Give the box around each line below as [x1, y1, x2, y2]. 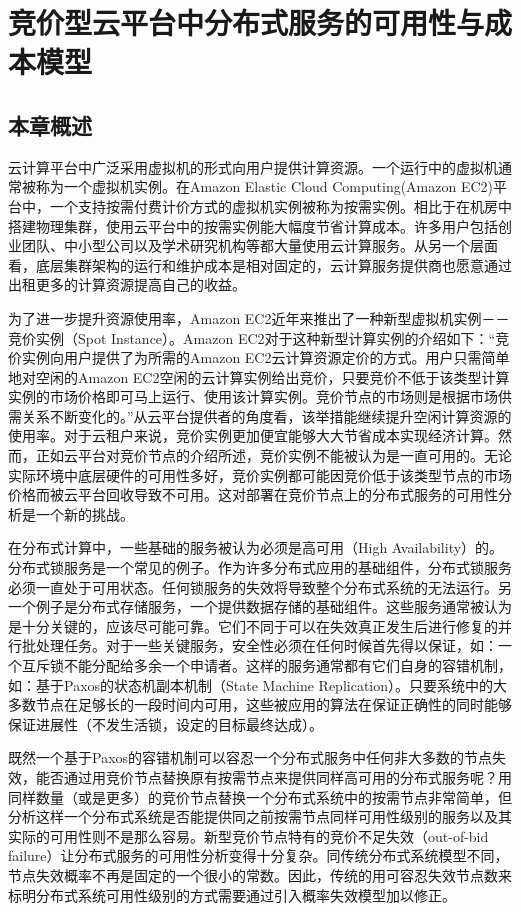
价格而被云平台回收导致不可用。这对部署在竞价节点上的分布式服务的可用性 [8, 484, 498, 505]
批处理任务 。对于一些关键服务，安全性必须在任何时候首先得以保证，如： [21, 635, 498, 656]
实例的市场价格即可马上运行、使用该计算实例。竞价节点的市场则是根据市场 [8, 386, 498, 407]
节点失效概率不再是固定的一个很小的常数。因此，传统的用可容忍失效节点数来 [8, 864, 512, 885]
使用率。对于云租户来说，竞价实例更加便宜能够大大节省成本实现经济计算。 [8, 425, 498, 446]
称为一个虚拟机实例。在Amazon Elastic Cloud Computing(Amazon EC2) [35, 176, 494, 197]
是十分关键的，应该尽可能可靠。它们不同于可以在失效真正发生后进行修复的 [8, 615, 498, 636]
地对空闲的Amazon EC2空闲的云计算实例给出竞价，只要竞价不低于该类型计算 [8, 366, 510, 387]
